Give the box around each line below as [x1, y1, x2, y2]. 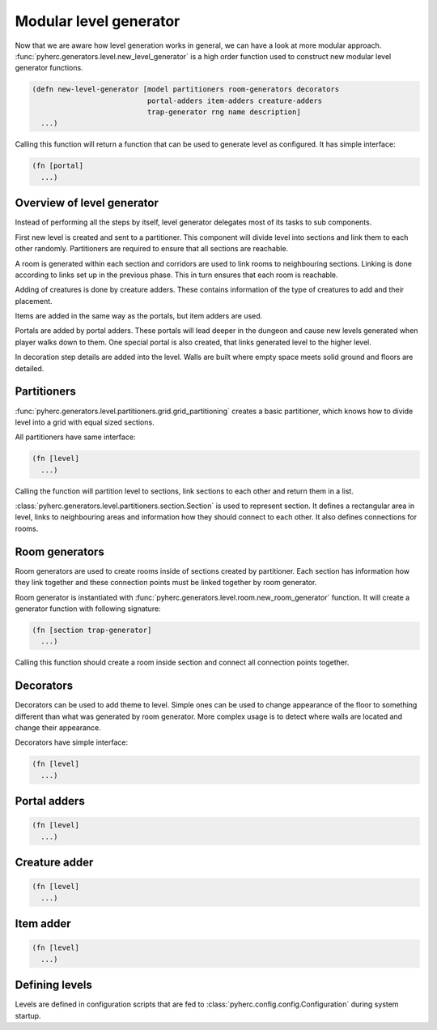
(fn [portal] [32, 161, 84, 170]
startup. [15, 1011, 41, 1020]
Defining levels [15, 978, 92, 992]
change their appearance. [15, 722, 101, 733]
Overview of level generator [15, 196, 159, 210]
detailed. [15, 363, 45, 373]
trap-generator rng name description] [146, 108, 301, 117]
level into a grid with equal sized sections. [15, 417, 155, 427]
